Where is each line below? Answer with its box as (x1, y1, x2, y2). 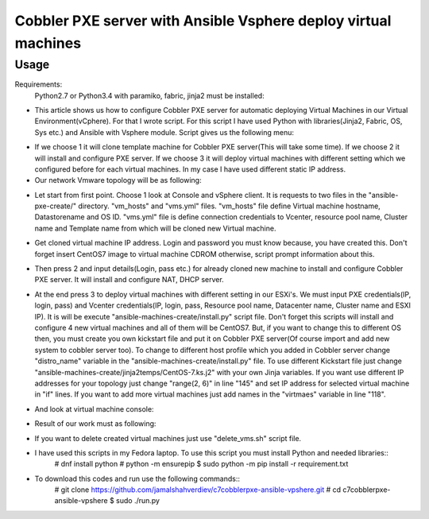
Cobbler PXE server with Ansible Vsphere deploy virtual (14, 12, 392, 29)
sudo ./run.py (115, 496, 160, 505)
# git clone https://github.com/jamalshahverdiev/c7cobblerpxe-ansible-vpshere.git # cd (54, 485, 342, 494)
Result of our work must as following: (34, 419, 157, 428)
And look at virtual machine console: (34, 404, 154, 413)
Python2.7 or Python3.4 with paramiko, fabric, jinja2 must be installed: (34, 91, 265, 100)
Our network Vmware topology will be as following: (34, 176, 202, 185)
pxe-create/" (34, 201, 77, 211)
